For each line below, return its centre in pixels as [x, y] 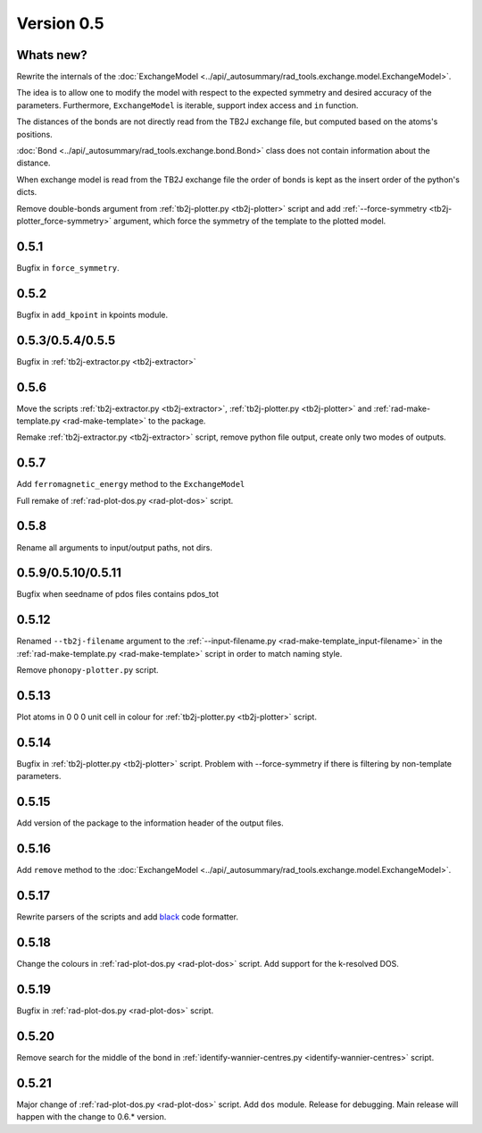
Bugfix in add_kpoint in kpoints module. [92, 315]
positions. [34, 134]
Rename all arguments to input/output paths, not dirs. [115, 547]
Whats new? [52, 55]
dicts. [27, 192]
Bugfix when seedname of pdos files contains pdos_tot [117, 594]
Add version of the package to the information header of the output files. [150, 823]
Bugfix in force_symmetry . [68, 267]
